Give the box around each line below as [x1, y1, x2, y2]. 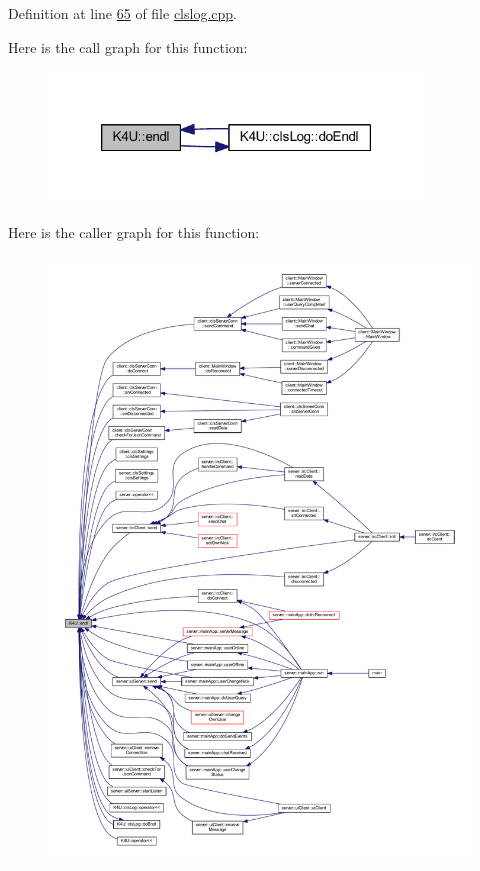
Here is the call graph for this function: [8, 36, 248, 57]
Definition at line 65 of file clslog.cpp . [8, 3, 237, 23]
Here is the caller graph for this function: [8, 222, 260, 243]
